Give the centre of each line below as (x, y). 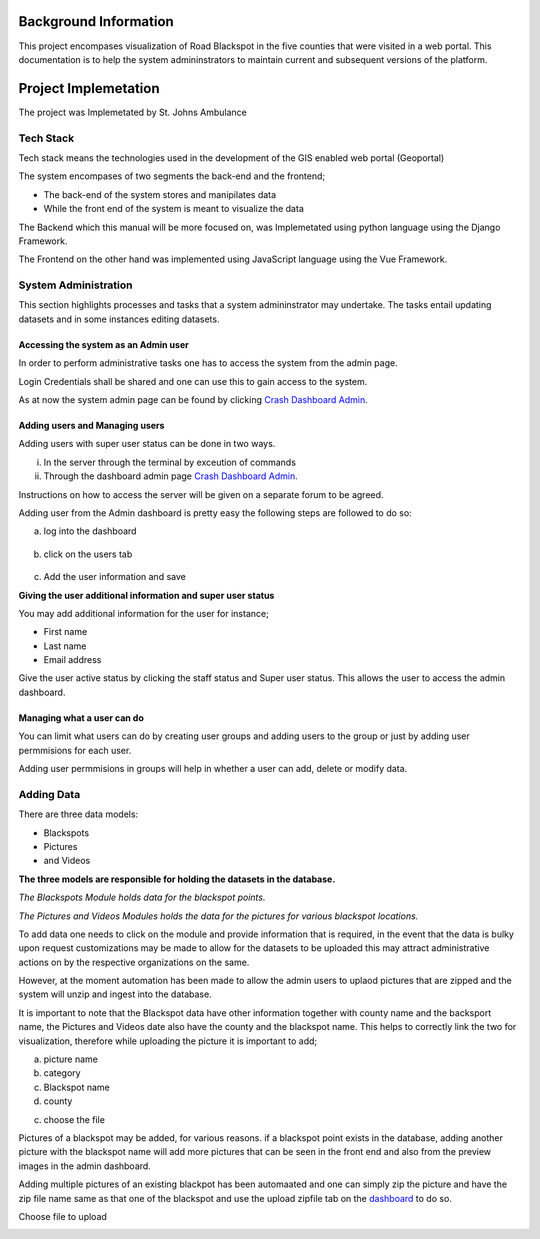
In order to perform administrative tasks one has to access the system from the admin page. (208, 363)
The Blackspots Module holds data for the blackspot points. (142, 897)
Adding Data (49, 794)
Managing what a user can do (81, 717)
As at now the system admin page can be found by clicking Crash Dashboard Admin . (193, 399)
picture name (71, 1059)
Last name (65, 646)
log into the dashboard (90, 531)
